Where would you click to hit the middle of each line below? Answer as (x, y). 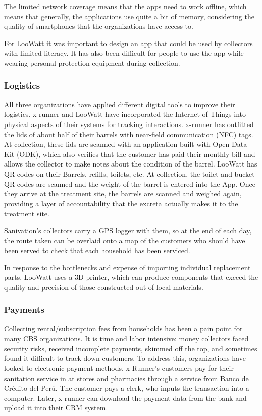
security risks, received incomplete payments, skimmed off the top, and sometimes (131, 348)
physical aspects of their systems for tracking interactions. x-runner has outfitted (129, 124)
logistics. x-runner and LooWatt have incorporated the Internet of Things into (125, 114)
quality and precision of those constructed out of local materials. (104, 287)
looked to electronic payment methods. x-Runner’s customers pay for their (119, 368)
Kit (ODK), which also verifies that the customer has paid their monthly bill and (130, 154)
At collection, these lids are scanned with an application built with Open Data (126, 144)
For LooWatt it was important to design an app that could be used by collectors (128, 43)
